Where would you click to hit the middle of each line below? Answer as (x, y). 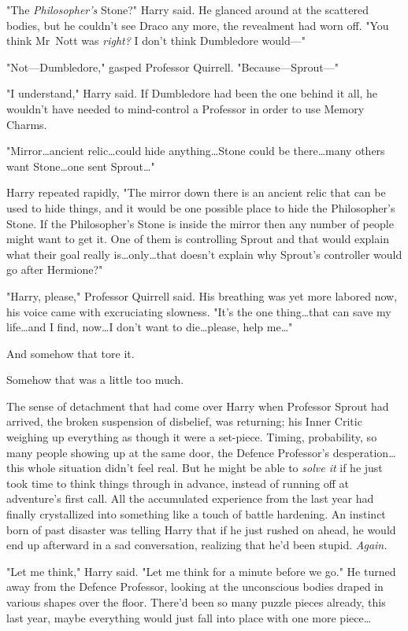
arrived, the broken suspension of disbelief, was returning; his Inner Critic (184, 421)
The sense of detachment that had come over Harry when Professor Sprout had (198, 406)
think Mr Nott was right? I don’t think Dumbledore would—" (156, 41)
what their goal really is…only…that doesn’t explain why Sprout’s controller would (204, 254)
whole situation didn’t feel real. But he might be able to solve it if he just (205, 468)
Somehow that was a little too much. (95, 380)
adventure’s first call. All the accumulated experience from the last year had (190, 498)
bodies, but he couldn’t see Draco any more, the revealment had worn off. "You (198, 25)
